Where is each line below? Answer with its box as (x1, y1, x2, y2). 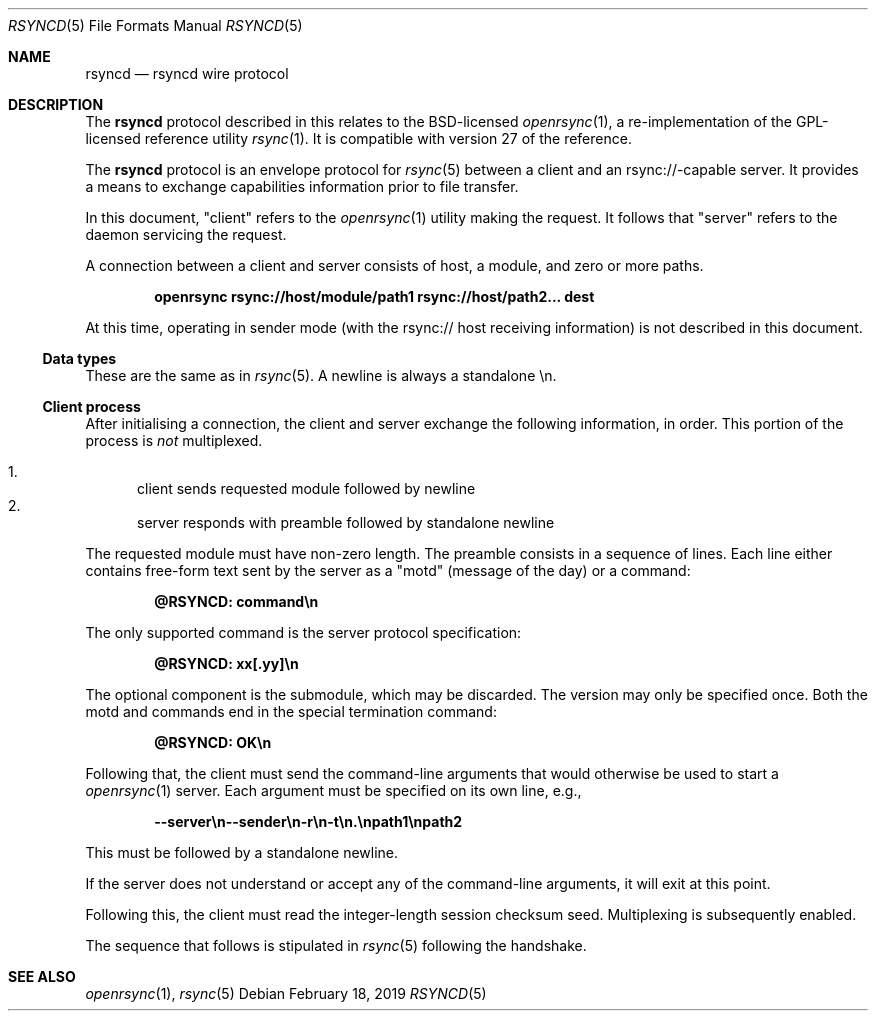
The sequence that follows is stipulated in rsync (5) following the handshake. (85, 937, 587, 954)
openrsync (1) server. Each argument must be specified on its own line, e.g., (85, 782, 582, 799)
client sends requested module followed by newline (137, 480, 476, 497)
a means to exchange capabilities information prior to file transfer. (85, 178, 519, 195)
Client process (42, 398, 141, 415)
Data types (42, 350, 117, 367)
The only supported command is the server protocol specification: (85, 624, 522, 641)
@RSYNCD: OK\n (154, 734, 272, 751)
